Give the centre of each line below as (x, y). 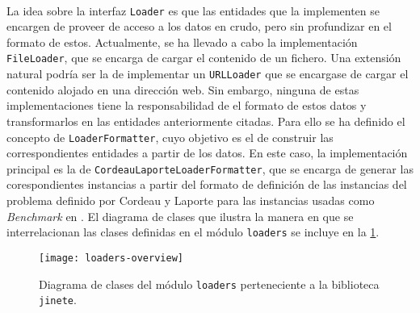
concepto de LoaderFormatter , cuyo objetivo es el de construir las (170, 137)
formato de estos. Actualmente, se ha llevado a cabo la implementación (182, 42)
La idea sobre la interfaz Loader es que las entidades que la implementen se (193, 10)
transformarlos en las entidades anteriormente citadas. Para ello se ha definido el (206, 121)
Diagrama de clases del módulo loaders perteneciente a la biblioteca (209, 284)
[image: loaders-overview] (111, 258)
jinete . (58, 300)
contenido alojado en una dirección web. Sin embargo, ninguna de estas (183, 89)
